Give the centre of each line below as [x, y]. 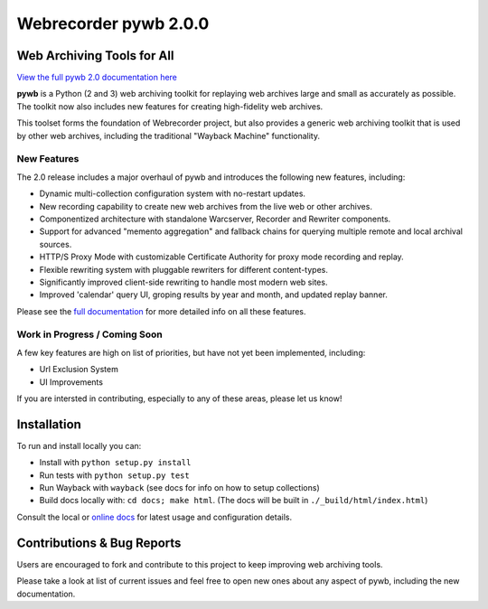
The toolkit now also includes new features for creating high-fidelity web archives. [170, 106]
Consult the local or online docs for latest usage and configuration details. [155, 517]
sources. [56, 244]
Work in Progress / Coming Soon [89, 334]
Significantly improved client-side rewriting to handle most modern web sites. [183, 282]
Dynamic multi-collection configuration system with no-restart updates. [173, 193]
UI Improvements [71, 382]
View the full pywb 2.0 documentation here [97, 78]
